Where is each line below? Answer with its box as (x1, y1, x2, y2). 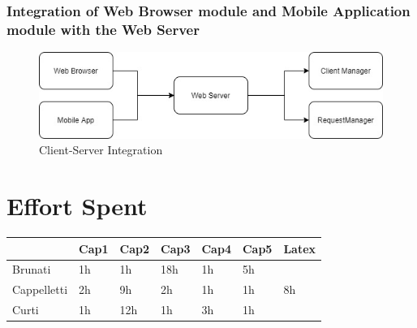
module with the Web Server (6, 19, 200, 39)
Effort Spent (6, 189, 148, 222)
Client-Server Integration (39, 141, 163, 158)
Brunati (12, 261, 51, 278)
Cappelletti (12, 281, 68, 298)
